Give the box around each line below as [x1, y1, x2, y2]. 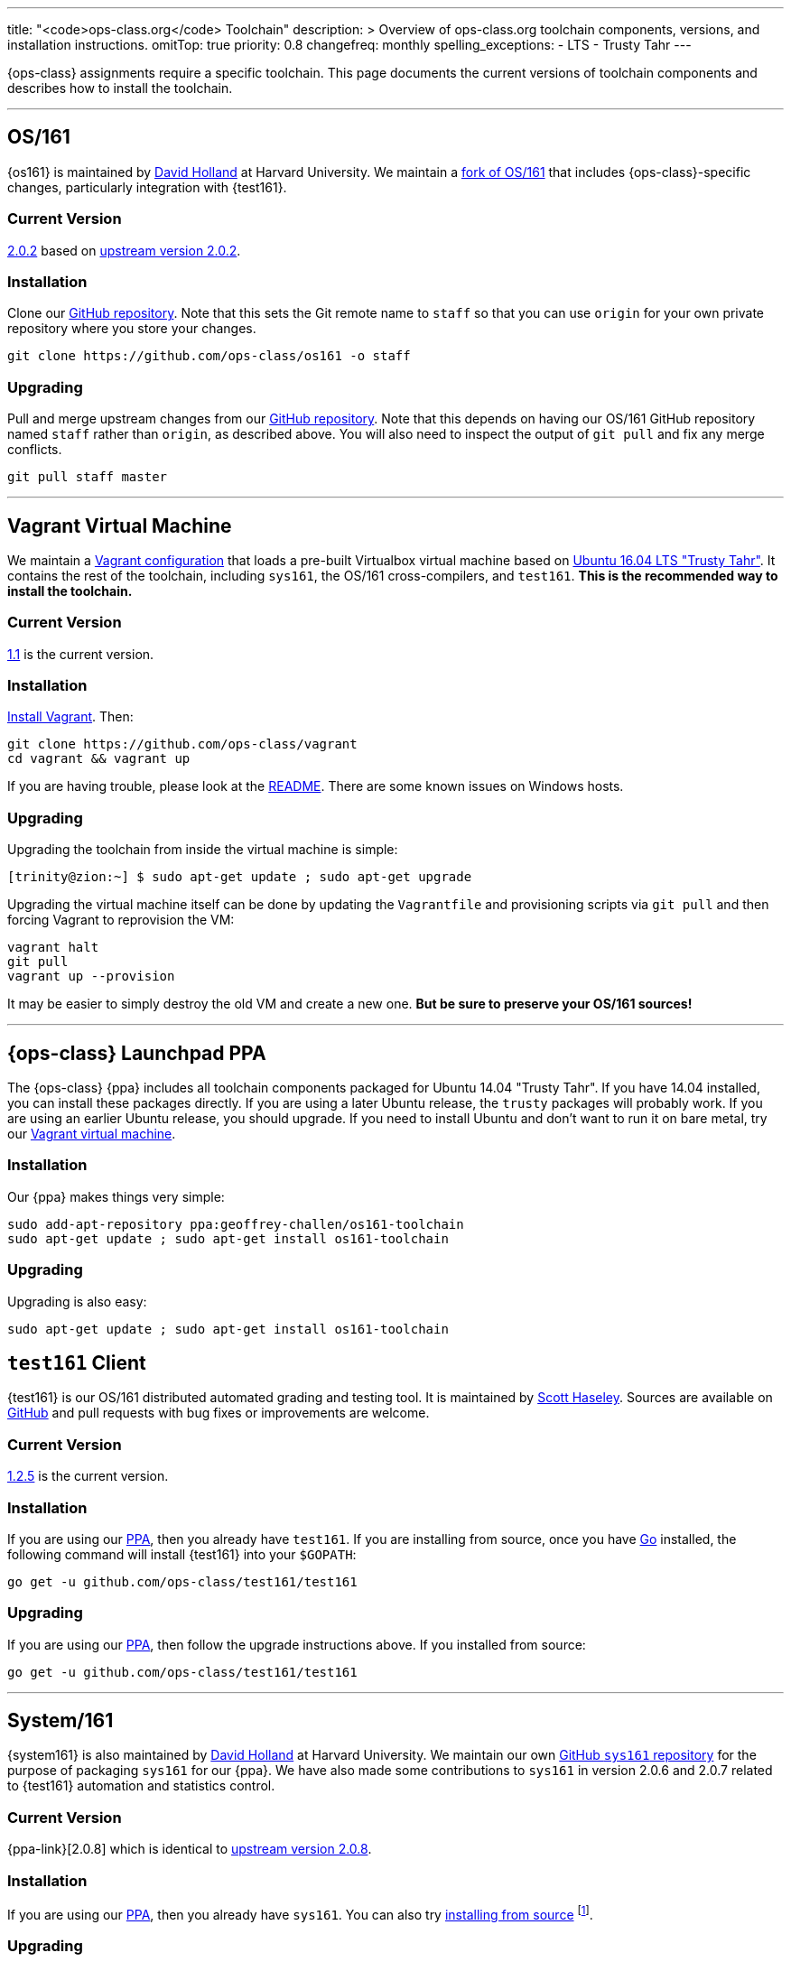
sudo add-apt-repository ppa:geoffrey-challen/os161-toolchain [7, 1216, 464, 1232]
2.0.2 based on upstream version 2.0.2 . [7, 242, 241, 258]
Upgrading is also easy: [7, 1293, 147, 1309]
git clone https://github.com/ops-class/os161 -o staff [7, 349, 411, 364]
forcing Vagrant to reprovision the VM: [7, 912, 235, 928]
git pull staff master [7, 470, 168, 485]
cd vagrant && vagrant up [7, 751, 191, 767]
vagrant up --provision [7, 969, 175, 984]
